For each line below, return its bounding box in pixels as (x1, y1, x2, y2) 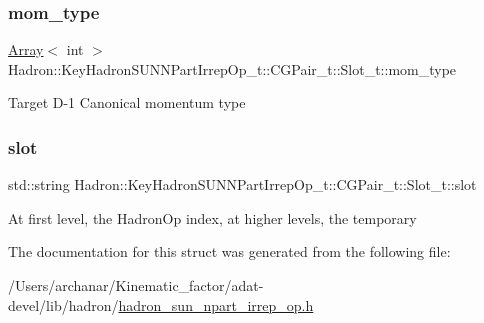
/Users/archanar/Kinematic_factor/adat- (8, 275, 264, 295)
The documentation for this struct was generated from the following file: (8, 241, 451, 262)
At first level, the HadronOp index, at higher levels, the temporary (8, 207, 417, 228)
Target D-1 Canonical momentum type (8, 92, 246, 113)
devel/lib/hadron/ (8, 294, 119, 315)
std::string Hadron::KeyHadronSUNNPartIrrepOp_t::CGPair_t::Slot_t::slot (8, 174, 477, 195)
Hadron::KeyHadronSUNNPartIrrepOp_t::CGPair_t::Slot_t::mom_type (8, 58, 457, 79)
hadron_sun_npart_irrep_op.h (118, 294, 314, 315)
